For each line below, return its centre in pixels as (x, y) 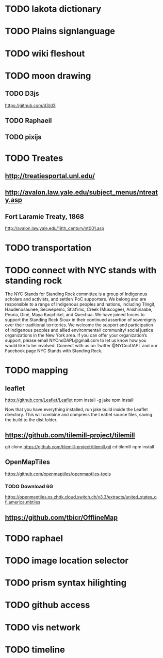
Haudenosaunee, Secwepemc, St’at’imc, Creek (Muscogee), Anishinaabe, (79, 309)
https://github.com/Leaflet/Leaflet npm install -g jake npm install (69, 400)
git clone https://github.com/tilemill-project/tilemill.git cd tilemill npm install (80, 447)
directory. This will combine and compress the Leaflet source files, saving (79, 415)
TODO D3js (22, 94)
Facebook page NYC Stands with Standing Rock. (54, 351)
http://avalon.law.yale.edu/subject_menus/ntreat (81, 192)
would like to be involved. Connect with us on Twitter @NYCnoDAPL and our (81, 346)
